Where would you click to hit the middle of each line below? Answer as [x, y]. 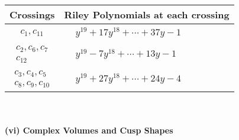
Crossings [32, 14]
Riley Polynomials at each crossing [147, 14]
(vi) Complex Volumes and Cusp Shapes [89, 130]
